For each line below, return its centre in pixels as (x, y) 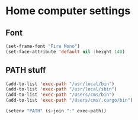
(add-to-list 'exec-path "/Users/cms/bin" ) (60, 95)
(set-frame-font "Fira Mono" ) (43, 46)
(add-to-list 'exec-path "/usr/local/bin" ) (60, 84)
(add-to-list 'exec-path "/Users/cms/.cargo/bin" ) (69, 100)
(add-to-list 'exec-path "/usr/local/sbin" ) (61, 89)
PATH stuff (26, 70)
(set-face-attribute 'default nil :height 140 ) (65, 51)
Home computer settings (68, 11)
